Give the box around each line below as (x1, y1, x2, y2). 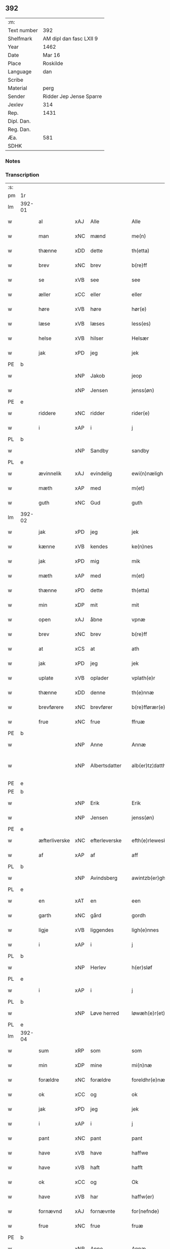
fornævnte (90, 1208, 115, 1215)
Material (8, 84, 27, 91)
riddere (38, 410, 56, 417)
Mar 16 (42, 51, 61, 58)
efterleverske (90, 837, 122, 844)
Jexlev (8, 101, 24, 108)
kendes (90, 543, 108, 550)
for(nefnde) (131, 1208, 159, 1215)
